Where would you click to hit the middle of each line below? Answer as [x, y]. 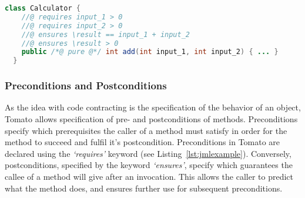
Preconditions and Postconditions [86, 85]
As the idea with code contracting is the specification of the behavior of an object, [153, 107]
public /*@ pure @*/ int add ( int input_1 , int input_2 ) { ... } [150, 52]
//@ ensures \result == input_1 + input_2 [105, 34]
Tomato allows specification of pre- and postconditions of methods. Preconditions [151, 118]
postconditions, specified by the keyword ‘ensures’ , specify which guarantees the [149, 165]
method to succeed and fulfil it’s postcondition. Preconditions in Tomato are [143, 142]
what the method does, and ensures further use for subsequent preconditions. [144, 188]
